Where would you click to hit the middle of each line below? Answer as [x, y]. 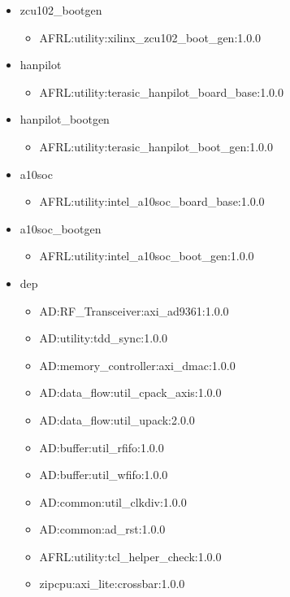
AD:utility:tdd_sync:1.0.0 [104, 338]
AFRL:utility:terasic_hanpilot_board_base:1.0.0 [161, 92]
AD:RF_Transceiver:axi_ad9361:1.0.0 [134, 310]
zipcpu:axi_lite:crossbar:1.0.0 [112, 584]
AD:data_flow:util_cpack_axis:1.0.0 [130, 392]
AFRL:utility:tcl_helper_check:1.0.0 [130, 556]
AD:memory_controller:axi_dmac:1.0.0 [137, 365]
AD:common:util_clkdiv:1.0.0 [113, 501]
